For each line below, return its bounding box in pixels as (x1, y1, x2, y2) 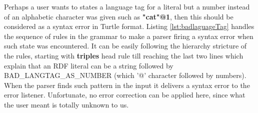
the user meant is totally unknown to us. (4, 99, 129, 109)
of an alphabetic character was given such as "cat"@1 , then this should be (4, 11, 233, 21)
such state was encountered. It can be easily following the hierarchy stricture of (4, 40, 247, 51)
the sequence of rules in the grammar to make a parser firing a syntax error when (4, 30, 253, 41)
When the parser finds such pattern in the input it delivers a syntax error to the (4, 79, 250, 90)
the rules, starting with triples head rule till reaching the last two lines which (4, 50, 243, 60)
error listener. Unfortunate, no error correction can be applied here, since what (4, 89, 245, 100)
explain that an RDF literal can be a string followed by (4, 60, 173, 70)
